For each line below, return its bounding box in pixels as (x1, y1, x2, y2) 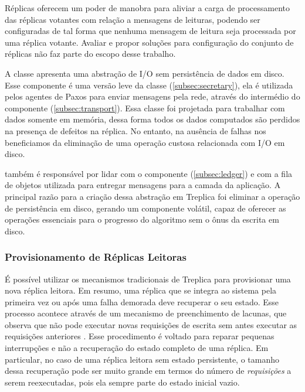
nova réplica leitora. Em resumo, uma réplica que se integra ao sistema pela (5, 284, 277, 296)
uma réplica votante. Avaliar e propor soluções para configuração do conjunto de (5, 36, 294, 48)
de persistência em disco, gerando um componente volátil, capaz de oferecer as (5, 202, 286, 214)
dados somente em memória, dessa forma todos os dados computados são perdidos (5, 113, 300, 125)
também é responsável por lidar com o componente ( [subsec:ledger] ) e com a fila (5, 167, 293, 179)
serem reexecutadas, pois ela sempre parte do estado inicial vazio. (5, 376, 240, 388)
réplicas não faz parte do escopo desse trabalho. (5, 47, 176, 60)
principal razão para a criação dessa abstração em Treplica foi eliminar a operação (5, 190, 300, 202)
